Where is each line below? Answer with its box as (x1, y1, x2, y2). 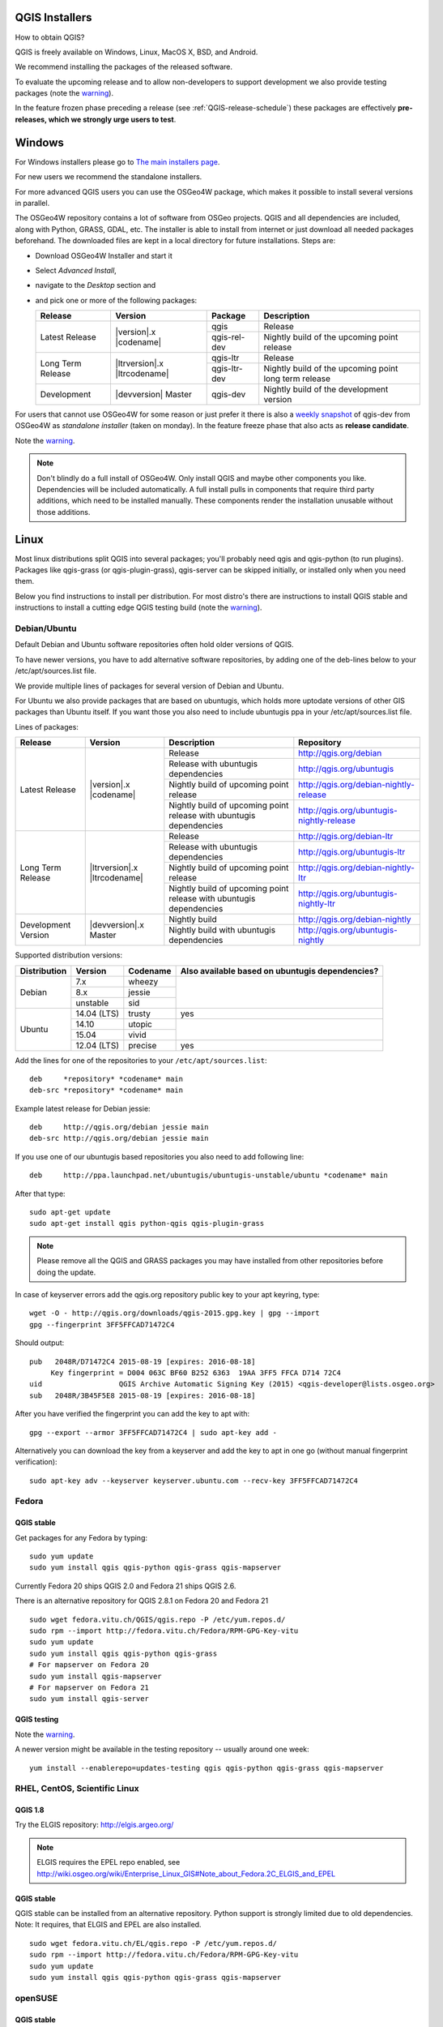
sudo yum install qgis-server (29, 1695, 150, 1703)
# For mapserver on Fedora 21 (29, 1682, 150, 1692)
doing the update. (36, 1267, 96, 1277)
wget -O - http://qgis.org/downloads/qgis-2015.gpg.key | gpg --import (29, 1309, 320, 1318)
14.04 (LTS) (75, 1008, 120, 1019)
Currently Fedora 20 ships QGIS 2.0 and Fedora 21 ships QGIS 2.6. (15, 1581, 236, 1591)
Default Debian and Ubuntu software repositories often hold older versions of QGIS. (15, 640, 295, 649)
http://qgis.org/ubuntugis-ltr (298, 846, 406, 858)
